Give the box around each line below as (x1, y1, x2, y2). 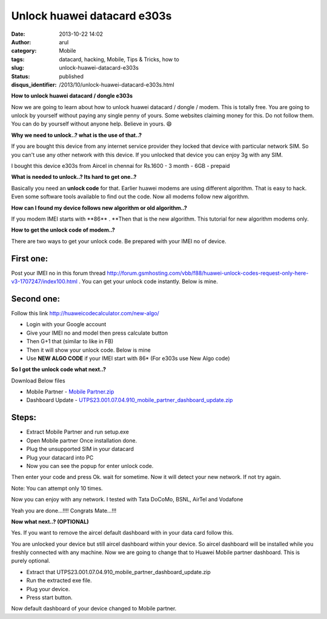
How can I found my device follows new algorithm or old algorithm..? (11, 204, 188, 212)
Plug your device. (26, 585, 70, 592)
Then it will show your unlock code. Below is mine (26, 346, 151, 353)
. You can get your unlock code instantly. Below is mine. (79, 278, 218, 285)
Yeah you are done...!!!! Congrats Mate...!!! (11, 507, 117, 514)
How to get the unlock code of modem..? (11, 226, 115, 233)
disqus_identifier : (11, 81, 57, 88)
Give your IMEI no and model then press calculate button (26, 329, 168, 336)
